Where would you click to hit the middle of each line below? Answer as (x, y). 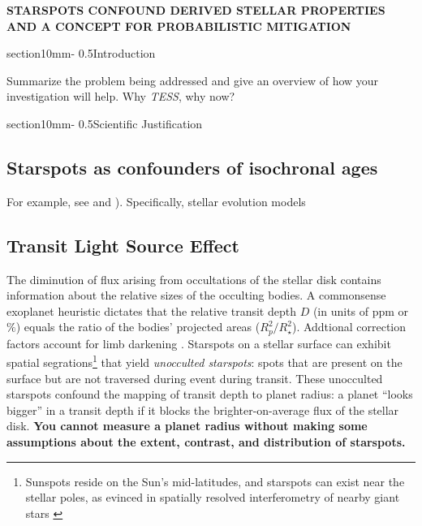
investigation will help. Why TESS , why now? (121, 96)
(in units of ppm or (361, 310)
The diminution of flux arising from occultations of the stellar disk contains (194, 279)
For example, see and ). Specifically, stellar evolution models (156, 201)
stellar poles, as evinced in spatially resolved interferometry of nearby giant (213, 497)
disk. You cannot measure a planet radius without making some (187, 426)
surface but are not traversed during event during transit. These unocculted (195, 378)
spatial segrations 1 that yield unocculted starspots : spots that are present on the (205, 361)
